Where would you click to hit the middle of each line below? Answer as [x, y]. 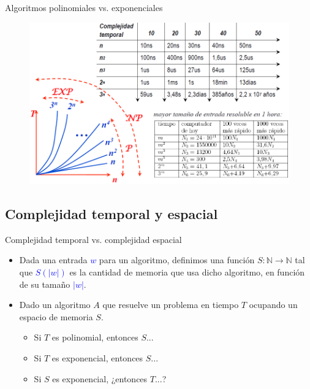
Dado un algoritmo [55, 305]
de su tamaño [45, 284]
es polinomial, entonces [95, 337]
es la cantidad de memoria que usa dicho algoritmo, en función [187, 272]
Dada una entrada [53, 260]
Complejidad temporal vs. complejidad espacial [93, 239]
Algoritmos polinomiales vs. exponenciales [84, 7]
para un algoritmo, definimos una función [177, 260]
